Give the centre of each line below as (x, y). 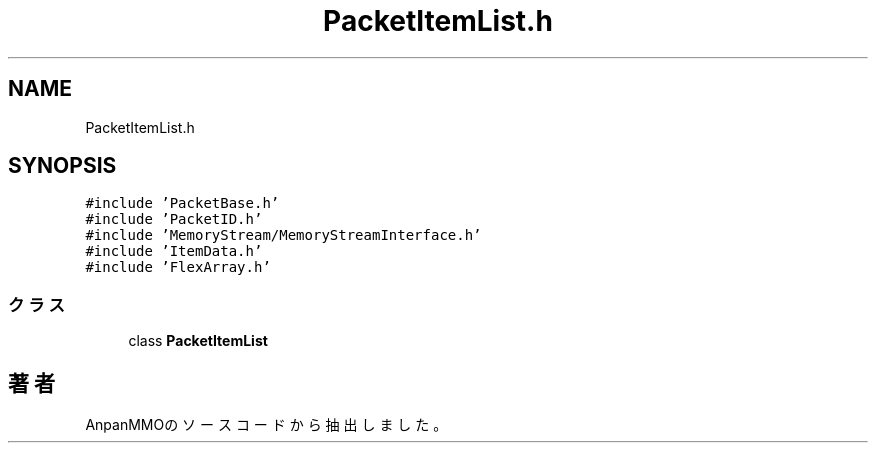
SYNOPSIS (62, 166)
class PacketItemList (198, 341)
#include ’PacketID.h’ (174, 219)
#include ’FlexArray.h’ (178, 267)
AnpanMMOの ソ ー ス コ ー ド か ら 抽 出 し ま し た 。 (266, 425)
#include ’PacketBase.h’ (182, 203)
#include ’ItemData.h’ (174, 251)
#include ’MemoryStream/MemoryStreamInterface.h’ (283, 235)
